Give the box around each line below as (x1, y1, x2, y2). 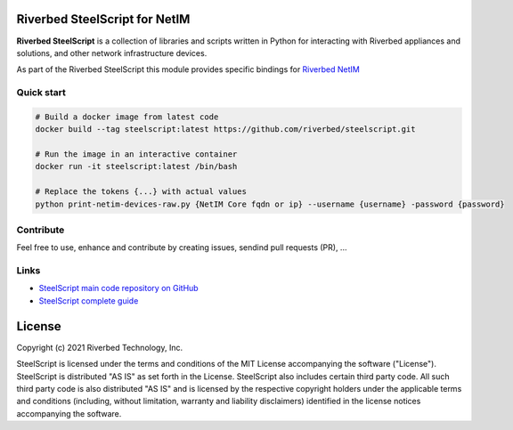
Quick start (16, 86, 67, 99)
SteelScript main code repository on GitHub (38, 283, 199, 294)
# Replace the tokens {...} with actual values (35, 187, 247, 197)
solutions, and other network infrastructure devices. (16, 47, 208, 58)
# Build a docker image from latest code (35, 111, 219, 122)
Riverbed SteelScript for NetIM (16, 12, 191, 27)
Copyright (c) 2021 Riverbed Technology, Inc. (16, 342, 183, 353)
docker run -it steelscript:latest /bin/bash (35, 161, 238, 172)
